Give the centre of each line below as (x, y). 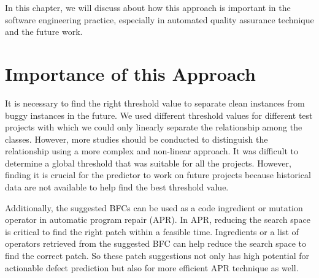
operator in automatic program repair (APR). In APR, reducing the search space (158, 220)
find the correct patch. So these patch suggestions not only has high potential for (157, 256)
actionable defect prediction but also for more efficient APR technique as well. (152, 267)
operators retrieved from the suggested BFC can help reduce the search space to (156, 243)
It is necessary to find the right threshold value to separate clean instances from (155, 103)
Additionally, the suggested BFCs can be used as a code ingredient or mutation (154, 207)
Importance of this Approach (130, 73)
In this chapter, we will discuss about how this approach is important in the (148, 7)
